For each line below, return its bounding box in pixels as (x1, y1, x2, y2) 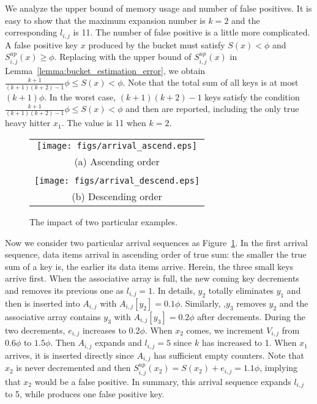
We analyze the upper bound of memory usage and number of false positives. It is (5, 2, 312, 14)
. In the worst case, (44, 90, 116, 103)
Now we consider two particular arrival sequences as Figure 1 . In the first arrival (5, 236, 308, 249)
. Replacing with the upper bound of (54, 50, 192, 63)
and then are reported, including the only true (125, 102, 299, 115)
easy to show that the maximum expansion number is (5, 13, 206, 26)
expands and (95, 336, 142, 349)
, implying (259, 361, 298, 374)
